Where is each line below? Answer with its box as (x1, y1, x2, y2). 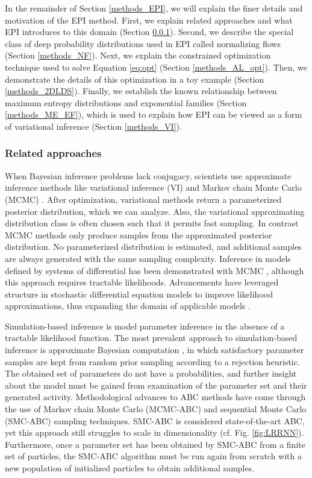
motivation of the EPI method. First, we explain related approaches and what (5, 13, 293, 26)
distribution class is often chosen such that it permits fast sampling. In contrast (5, 217, 299, 229)
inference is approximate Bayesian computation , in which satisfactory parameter (5, 343, 304, 356)
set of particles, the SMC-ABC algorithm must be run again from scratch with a (5, 450, 302, 462)
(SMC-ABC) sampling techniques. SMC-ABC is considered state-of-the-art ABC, (5, 414, 305, 427)
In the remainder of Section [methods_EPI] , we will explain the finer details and (5, 2, 303, 14)
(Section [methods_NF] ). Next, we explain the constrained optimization (5, 49, 271, 62)
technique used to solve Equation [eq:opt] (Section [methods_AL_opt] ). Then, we (5, 60, 307, 73)
